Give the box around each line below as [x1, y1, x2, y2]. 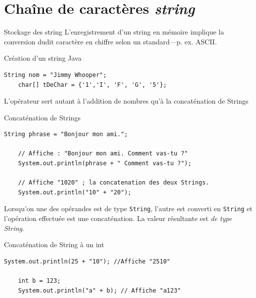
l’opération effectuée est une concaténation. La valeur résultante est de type [4, 213, 232, 223]
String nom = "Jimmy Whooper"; [4, 71, 107, 78]
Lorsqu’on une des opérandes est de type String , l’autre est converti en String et [4, 203, 253, 214]
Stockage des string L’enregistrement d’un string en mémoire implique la [4, 27, 224, 37]
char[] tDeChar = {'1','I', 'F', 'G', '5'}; [18, 81, 167, 88]
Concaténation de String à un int [4, 239, 104, 250]
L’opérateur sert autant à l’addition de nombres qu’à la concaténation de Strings [4, 96, 249, 106]
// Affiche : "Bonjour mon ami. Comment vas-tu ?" [18, 150, 188, 157]
